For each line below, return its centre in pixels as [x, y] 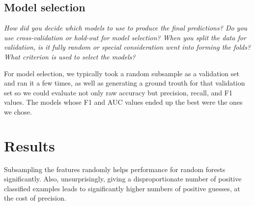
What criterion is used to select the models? [70, 56]
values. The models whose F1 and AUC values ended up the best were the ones [123, 102]
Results [29, 145]
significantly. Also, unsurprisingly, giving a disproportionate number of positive [123, 179]
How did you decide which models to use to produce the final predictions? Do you [126, 28]
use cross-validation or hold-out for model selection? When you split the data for [125, 37]
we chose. [18, 111]
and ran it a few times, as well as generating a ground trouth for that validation [125, 83]
